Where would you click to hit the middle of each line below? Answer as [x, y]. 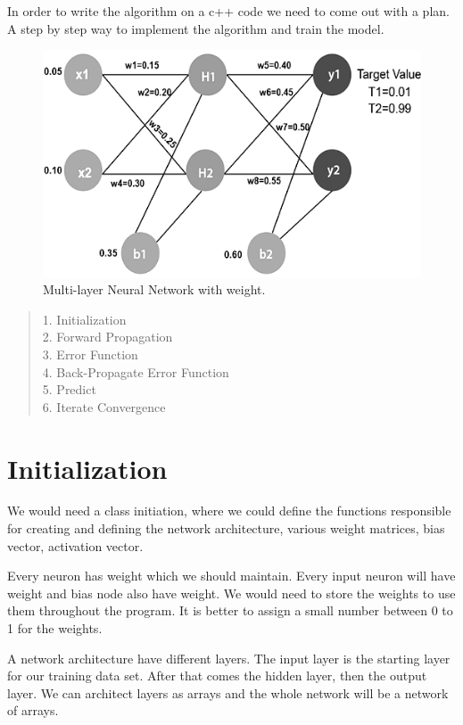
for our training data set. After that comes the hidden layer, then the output [217, 676]
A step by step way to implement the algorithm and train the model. [196, 28]
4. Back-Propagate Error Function [136, 371]
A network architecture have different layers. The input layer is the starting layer [229, 658]
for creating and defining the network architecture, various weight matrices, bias [226, 528]
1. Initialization [84, 319]
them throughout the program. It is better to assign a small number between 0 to [230, 610]
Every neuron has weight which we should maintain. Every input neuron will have [231, 576]
